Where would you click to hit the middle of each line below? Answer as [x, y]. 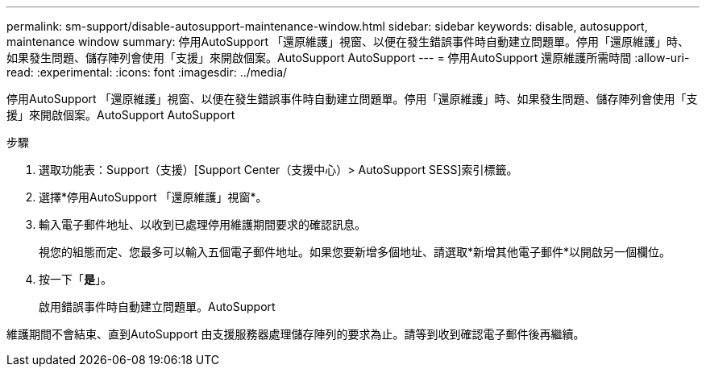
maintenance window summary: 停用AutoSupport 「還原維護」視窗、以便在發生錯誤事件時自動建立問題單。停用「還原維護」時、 [348, 41]
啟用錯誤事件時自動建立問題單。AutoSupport [157, 307]
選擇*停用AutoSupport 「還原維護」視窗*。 [153, 197]
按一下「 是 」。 [75, 279]
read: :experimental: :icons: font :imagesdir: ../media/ [147, 72]
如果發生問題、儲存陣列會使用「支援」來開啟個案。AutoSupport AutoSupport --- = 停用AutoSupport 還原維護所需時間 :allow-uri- [348, 58]
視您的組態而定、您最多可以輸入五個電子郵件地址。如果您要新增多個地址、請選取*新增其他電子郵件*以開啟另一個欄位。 [355, 252]
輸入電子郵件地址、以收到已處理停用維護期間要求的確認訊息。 [202, 224]
